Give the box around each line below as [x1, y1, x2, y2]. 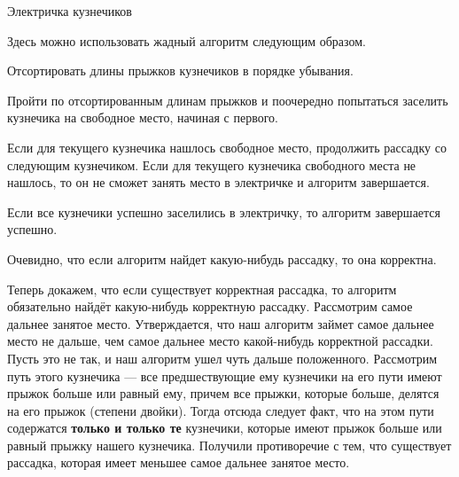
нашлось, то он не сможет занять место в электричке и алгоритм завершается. [7, 173, 430, 192]
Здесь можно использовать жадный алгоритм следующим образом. [7, 31, 367, 50]
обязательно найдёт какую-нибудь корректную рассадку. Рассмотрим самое [7, 297, 413, 316]
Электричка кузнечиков [7, 2, 132, 20]
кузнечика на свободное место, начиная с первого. [7, 108, 278, 127]
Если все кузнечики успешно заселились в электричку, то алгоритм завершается [7, 202, 440, 221]
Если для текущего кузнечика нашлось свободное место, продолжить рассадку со [7, 137, 447, 156]
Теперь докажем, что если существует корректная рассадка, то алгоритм [7, 279, 397, 298]
